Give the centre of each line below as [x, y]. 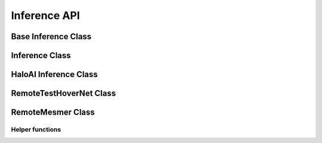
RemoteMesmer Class [53, 112]
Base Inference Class [51, 36]
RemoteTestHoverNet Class [64, 93]
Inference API [46, 15]
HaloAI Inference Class [55, 74]
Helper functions [36, 129]
